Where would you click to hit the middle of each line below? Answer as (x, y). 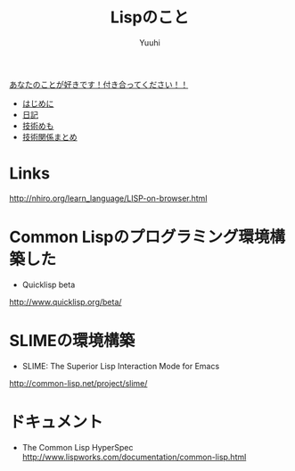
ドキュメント (57, 421)
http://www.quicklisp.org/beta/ (66, 302)
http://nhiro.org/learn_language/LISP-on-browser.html (108, 198)
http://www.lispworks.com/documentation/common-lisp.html (134, 457)
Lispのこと (150, 17)
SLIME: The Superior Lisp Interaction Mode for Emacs (121, 366)
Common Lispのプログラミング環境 (139, 237)
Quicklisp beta (49, 285)
